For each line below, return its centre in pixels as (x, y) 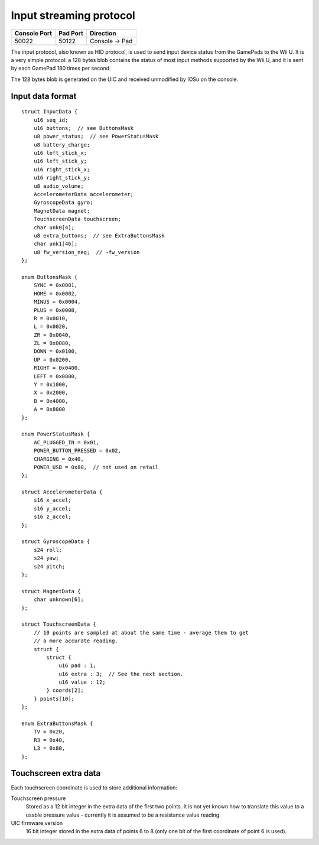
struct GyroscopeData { (56, 542)
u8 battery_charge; (62, 144)
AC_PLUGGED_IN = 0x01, (66, 442)
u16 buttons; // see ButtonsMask (84, 128)
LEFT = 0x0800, (56, 376)
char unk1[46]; (56, 244)
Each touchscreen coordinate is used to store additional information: (94, 787)
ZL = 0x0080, (52, 343)
